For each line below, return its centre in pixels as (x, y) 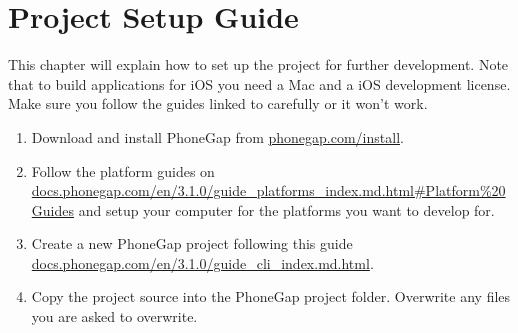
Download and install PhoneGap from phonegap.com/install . (217, 136)
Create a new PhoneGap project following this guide (192, 243)
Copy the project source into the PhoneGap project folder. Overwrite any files (271, 296)
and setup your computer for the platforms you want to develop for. (286, 209)
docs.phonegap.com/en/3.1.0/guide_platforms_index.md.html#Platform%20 (268, 190)
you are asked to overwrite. (114, 316)
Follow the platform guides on (123, 170)
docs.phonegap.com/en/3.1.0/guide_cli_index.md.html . (202, 262)
